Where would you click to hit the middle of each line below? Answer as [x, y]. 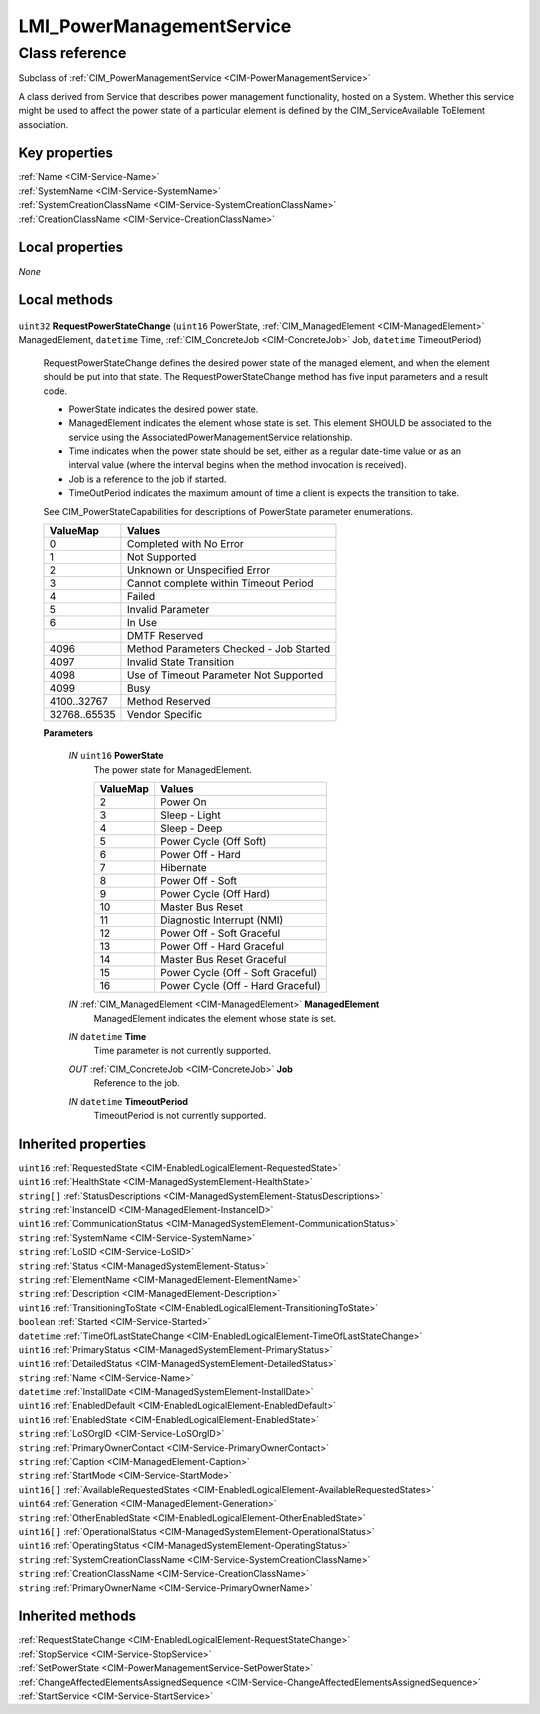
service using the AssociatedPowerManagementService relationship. [210, 437]
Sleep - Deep [191, 828]
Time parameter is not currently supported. [182, 1051]
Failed [141, 597]
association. [43, 124]
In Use [142, 623]
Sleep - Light [190, 815]
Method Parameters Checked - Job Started [228, 649]
